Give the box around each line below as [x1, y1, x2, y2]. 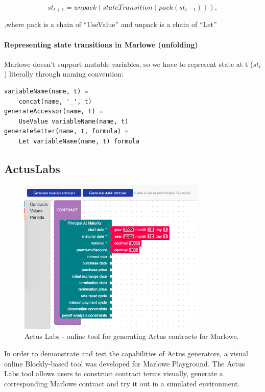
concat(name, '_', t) [18, 97, 92, 105]
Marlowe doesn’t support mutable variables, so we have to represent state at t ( [4, 58, 253, 69]
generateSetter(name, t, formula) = [4, 128, 129, 135]
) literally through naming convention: [4, 68, 124, 79]
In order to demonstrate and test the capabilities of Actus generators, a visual [4, 348, 248, 358]
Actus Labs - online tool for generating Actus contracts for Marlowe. [25, 331, 239, 341]
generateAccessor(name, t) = [4, 108, 103, 115]
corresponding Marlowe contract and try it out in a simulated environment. [4, 378, 240, 388]
